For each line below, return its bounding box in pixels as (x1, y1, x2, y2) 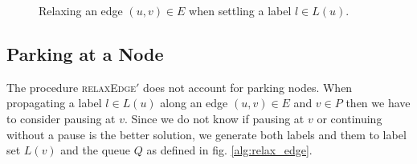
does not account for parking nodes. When (143, 78, 353, 95)
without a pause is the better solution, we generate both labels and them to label (6, 126, 407, 142)
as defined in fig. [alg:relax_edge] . (146, 142, 313, 158)
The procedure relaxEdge (6, 78, 137, 95)
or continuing (317, 110, 382, 126)
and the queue (60, 142, 131, 158)
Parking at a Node (6, 41, 164, 66)
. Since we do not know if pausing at (125, 110, 305, 126)
